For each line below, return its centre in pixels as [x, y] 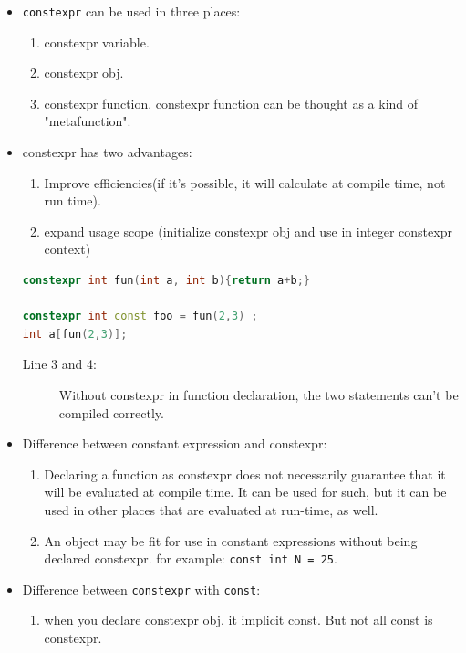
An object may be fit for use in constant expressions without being [231, 540]
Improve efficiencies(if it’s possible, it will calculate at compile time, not [245, 182]
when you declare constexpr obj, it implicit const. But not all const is [238, 620]
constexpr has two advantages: [107, 152]
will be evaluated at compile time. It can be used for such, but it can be [245, 492]
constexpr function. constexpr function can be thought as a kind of [231, 103]
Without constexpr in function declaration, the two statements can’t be [259, 394]
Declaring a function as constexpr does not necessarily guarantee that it [245, 474]
